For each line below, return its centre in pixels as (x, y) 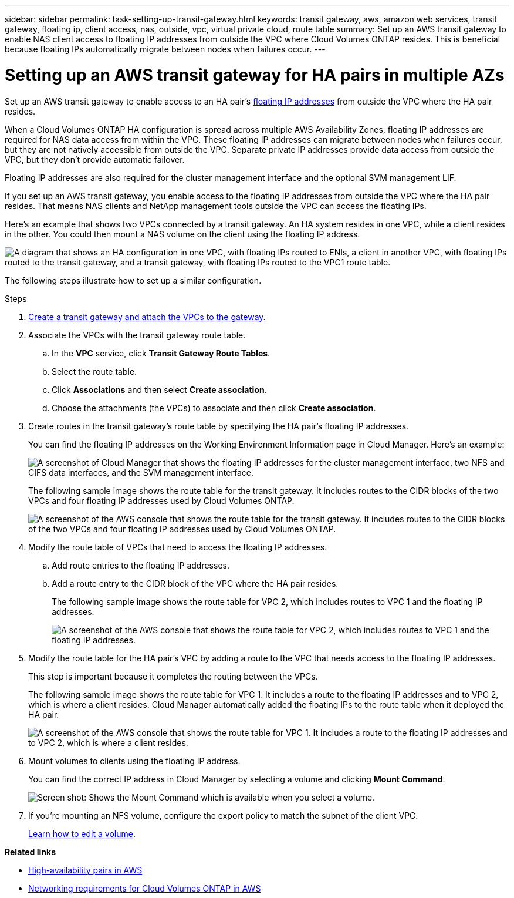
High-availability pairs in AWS (85, 870)
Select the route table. (94, 371)
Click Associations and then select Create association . (159, 389)
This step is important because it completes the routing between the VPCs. (173, 676)
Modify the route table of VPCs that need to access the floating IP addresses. (178, 547)
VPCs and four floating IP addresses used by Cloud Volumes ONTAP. (161, 500)
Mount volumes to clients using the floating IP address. (134, 761)
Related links (31, 852)
